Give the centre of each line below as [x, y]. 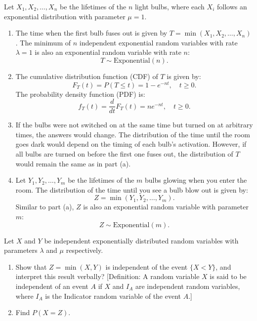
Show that [31, 266]
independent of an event [52, 286]
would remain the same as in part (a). [73, 163]
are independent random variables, [188, 286]
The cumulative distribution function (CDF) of [87, 76]
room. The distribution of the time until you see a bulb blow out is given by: [132, 189]
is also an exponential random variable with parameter [166, 207]
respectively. [85, 250]
